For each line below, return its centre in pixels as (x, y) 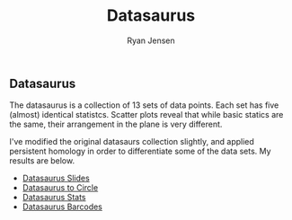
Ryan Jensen (151, 40)
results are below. (42, 161)
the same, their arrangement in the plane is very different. (116, 124)
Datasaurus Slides (56, 178)
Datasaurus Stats (54, 198)
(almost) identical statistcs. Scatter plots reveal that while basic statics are (146, 115)
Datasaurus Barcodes (62, 207)
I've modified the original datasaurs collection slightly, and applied (132, 142)
